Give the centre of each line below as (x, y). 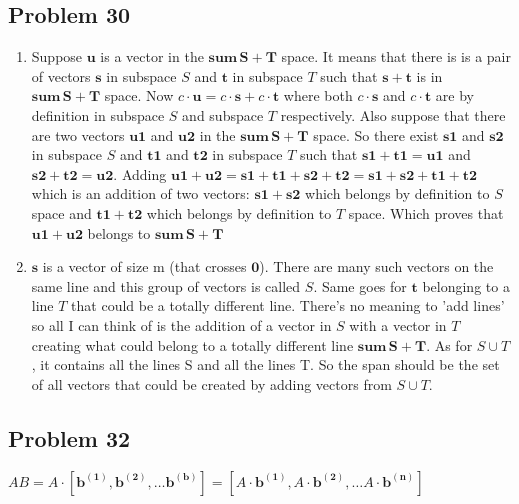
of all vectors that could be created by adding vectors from (211, 383)
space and (61, 212)
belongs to (119, 232)
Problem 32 (69, 437)
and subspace (223, 114)
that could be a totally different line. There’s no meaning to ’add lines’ (288, 305)
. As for (449, 344)
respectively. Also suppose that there (393, 114)
